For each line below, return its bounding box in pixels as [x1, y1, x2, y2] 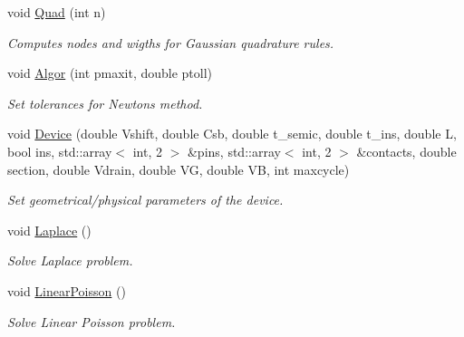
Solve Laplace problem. [7, 251, 133, 270]
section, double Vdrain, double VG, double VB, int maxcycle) [7, 159, 350, 178]
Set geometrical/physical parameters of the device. [7, 190, 284, 209]
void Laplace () [7, 220, 92, 239]
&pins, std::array [187, 141, 281, 160]
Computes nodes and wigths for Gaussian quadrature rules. [7, 33, 334, 52]
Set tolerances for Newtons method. [7, 93, 203, 112]
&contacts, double [356, 141, 457, 160]
